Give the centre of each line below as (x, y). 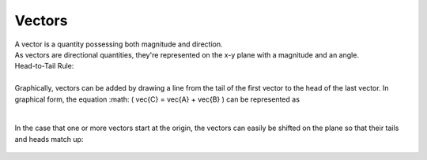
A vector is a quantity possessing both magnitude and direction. (119, 44)
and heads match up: (49, 139)
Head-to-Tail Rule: (44, 66)
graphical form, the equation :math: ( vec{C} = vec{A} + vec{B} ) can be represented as (157, 99)
